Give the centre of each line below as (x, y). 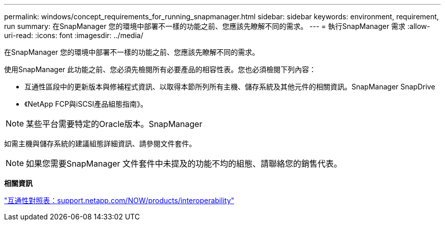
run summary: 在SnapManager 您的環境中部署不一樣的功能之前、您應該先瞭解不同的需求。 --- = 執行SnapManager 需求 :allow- (217, 26)
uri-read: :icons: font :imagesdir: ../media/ (74, 35)
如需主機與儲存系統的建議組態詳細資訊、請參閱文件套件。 (100, 143)
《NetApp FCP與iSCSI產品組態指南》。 (86, 104)
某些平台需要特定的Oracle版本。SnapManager (114, 124)
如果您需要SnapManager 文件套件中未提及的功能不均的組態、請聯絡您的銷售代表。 (184, 164)
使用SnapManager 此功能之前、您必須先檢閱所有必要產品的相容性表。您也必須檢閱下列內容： (160, 69)
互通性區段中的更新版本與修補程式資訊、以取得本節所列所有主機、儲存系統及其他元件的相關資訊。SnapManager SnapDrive (230, 87)
